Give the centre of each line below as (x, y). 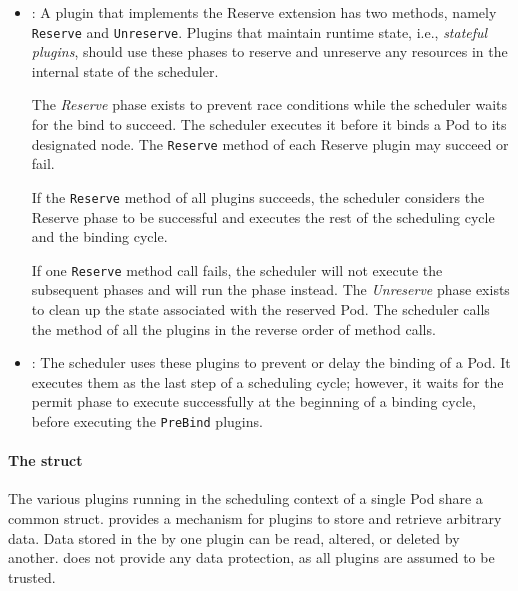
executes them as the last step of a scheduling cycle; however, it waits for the (267, 381)
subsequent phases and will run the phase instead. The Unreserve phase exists (270, 289)
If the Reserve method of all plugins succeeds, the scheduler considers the (258, 196)
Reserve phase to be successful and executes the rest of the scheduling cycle (263, 216)
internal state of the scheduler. (125, 70)
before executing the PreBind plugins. (147, 420)
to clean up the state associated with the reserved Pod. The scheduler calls (260, 308)
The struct (45, 460)
